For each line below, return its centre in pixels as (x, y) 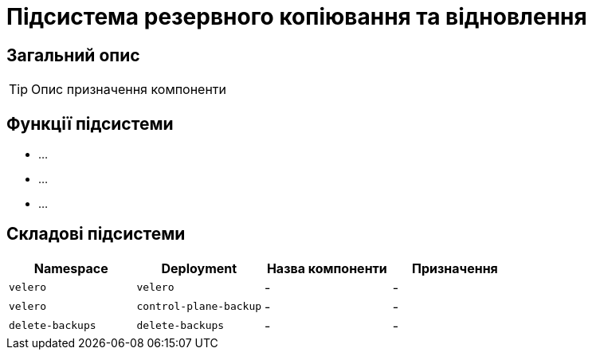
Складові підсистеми (96, 234)
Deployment (199, 268)
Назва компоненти (327, 268)
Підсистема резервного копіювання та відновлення (297, 17)
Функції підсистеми (90, 123)
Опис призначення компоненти (129, 90)
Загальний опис (73, 55)
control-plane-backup (199, 307)
